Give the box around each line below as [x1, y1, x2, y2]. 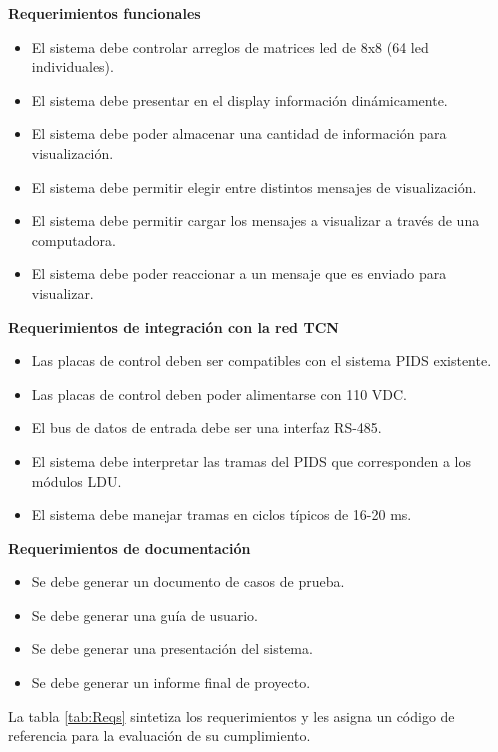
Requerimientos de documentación [8, 537, 251, 558]
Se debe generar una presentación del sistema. [31, 638, 313, 659]
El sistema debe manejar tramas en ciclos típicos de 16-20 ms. [31, 504, 412, 525]
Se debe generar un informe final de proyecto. [31, 672, 311, 693]
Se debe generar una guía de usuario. [31, 604, 258, 625]
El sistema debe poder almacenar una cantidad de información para [31, 123, 447, 144]
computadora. [31, 229, 116, 250]
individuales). [31, 56, 114, 77]
